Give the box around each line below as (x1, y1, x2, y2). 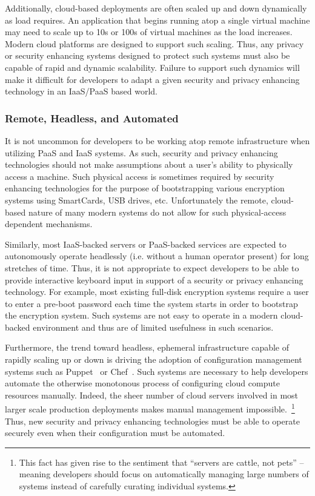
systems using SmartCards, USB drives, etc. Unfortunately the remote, (5, 193, 268, 206)
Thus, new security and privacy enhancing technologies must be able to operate (5, 414, 300, 427)
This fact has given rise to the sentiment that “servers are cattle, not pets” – (19, 455, 304, 468)
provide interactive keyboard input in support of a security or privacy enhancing (5, 273, 303, 286)
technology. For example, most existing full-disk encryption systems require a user (5, 285, 309, 298)
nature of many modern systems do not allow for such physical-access (28, 205, 287, 218)
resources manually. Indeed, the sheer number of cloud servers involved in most (5, 388, 299, 401)
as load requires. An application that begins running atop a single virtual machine (5, 13, 310, 26)
